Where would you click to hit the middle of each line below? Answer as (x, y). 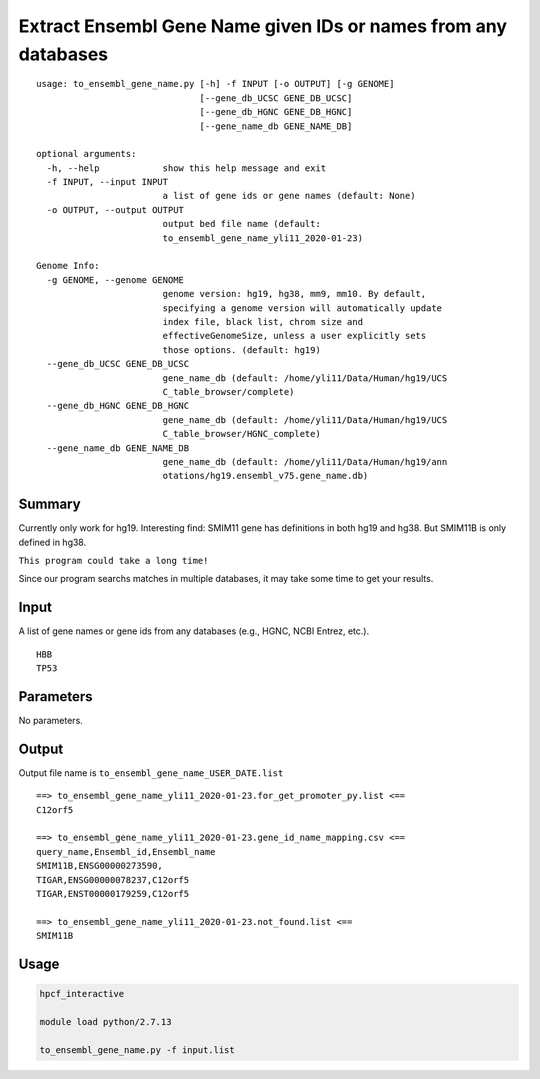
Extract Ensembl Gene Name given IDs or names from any (263, 26)
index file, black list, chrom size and (263, 321)
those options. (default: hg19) (242, 349)
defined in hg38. (52, 542)
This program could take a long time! (113, 560)
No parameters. (51, 720)
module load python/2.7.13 (105, 1021)
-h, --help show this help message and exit (186, 168)
